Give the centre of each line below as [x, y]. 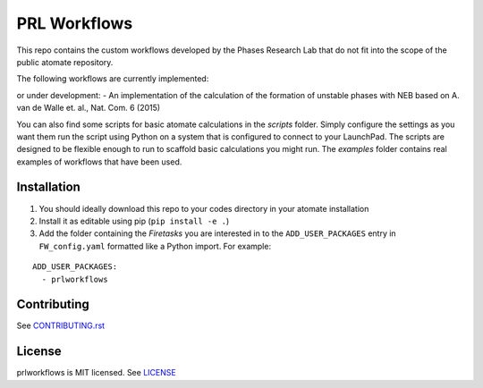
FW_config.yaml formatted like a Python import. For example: [155, 246]
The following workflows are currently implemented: [113, 79]
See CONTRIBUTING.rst [61, 325]
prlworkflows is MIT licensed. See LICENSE [96, 373]
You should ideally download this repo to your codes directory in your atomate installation [204, 208]
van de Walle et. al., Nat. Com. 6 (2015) [89, 108]
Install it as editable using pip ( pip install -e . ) [134, 221]
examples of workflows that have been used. [99, 162]
